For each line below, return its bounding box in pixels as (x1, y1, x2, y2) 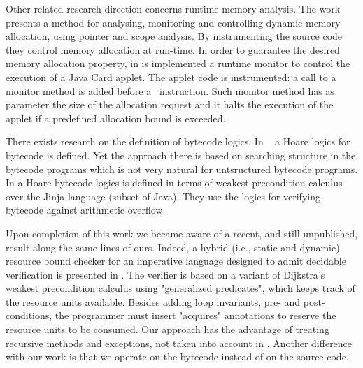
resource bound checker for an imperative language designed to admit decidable (6, 253, 346, 268)
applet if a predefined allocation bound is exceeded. (6, 110, 226, 125)
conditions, (6, 308, 52, 323)
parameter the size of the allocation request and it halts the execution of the (6, 97, 334, 112)
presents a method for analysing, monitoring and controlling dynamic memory (6, 15, 341, 29)
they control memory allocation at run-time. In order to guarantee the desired (6, 42, 340, 57)
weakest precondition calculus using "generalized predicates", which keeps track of (6, 281, 355, 295)
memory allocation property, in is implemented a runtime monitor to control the (6, 56, 350, 71)
